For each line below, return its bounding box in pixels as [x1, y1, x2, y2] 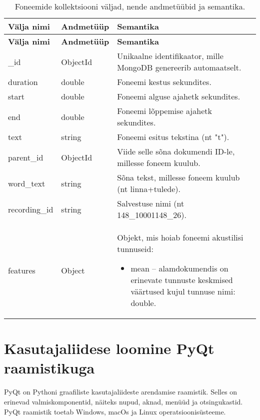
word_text [8, 177, 45, 189]
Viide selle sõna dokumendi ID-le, [117, 145, 235, 157]
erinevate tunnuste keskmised [130, 274, 233, 285]
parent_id [8, 151, 43, 163]
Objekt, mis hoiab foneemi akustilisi [117, 231, 243, 243]
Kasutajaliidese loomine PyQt [4, 338, 214, 358]
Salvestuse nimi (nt [117, 197, 184, 209]
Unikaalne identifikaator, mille [117, 50, 223, 61]
